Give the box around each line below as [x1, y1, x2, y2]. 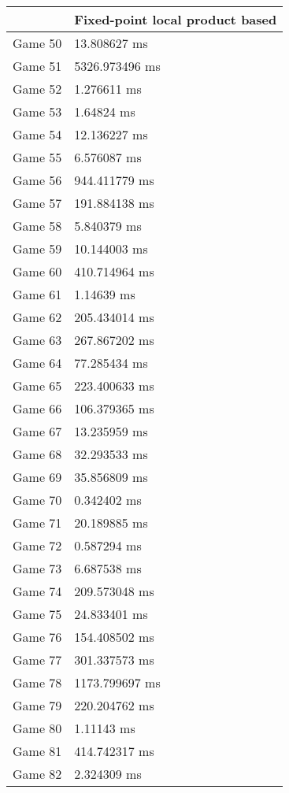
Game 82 [13, 765, 62, 783]
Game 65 [13, 376, 62, 395]
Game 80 [13, 719, 62, 737]
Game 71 [13, 513, 62, 532]
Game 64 [13, 354, 62, 372]
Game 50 [13, 34, 62, 52]
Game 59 [13, 239, 62, 258]
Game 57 [13, 194, 62, 212]
